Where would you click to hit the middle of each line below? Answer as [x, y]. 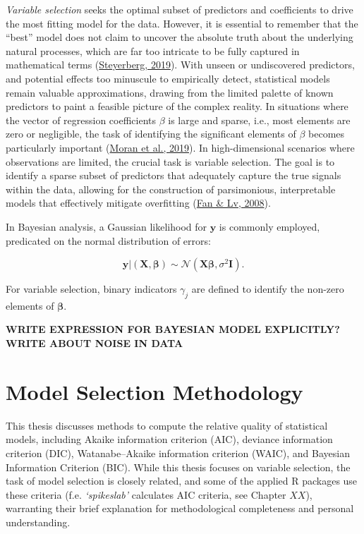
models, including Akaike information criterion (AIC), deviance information [169, 439]
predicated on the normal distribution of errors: [108, 240]
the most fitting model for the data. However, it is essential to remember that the [182, 23]
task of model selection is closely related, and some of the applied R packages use [182, 481]
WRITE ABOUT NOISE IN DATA [95, 343]
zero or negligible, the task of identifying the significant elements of [151, 134]
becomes [327, 134]
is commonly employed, [269, 226]
